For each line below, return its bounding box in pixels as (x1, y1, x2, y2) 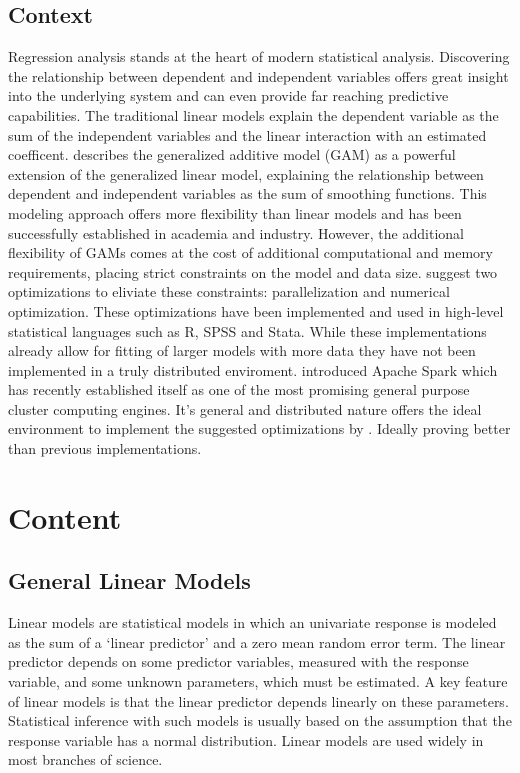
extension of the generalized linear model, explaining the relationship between (8, 163, 484, 184)
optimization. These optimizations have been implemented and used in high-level (8, 300, 504, 321)
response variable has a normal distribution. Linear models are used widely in (8, 729, 484, 750)
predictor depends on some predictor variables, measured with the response (8, 651, 469, 672)
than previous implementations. (8, 438, 202, 459)
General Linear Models (8, 565, 251, 596)
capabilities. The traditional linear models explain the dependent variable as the (8, 104, 499, 125)
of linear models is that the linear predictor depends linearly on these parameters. (8, 690, 509, 711)
